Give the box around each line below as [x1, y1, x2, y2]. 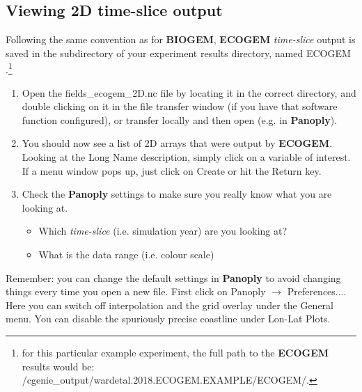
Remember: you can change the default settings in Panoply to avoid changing [6, 270, 341, 285]
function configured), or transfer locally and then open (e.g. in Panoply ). [22, 112, 338, 127]
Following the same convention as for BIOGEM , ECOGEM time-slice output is [6, 32, 356, 47]
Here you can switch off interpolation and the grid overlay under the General [6, 297, 333, 312]
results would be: [22, 359, 95, 373]
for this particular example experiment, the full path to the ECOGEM [22, 345, 329, 359]
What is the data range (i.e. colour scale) [38, 246, 214, 261]
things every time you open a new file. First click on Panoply [6, 284, 266, 299]
